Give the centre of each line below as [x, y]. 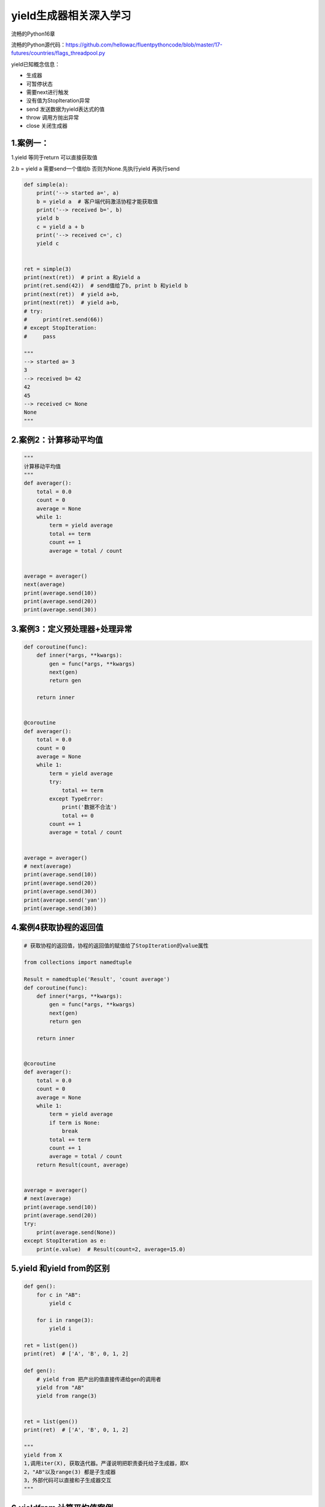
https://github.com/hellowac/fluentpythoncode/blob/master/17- [144, 45]
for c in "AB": [59, 1295]
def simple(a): [46, 184]
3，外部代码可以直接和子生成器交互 [68, 1480]
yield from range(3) [67, 1396]
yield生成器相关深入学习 [71, 16]
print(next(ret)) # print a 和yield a [82, 278]
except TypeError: [76, 798]
